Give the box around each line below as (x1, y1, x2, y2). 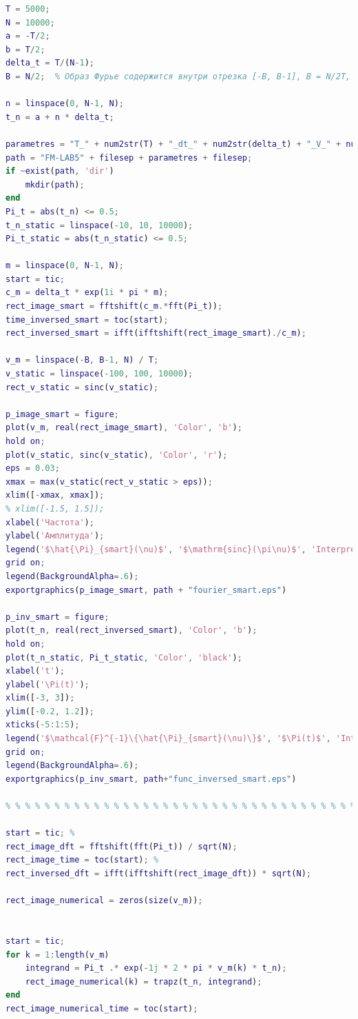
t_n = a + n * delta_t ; (6, 112, 114, 122)
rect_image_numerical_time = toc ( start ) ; (6, 1003, 198, 1013)
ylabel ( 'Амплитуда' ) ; (6, 531, 105, 541)
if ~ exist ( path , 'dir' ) (6, 166, 114, 176)
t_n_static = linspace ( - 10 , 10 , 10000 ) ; (6, 220, 193, 230)
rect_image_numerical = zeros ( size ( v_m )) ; (6, 896, 203, 906)
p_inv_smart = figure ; (6, 612, 109, 622)
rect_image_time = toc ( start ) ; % (6, 855, 159, 865)
